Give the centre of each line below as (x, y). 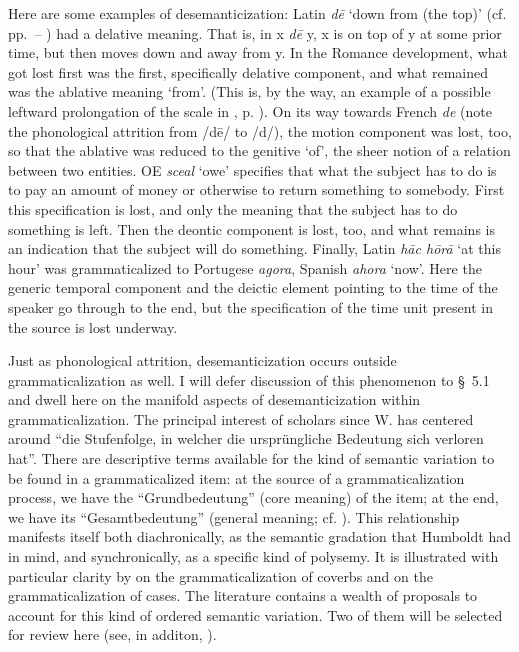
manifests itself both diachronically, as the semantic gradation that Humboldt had (259, 536)
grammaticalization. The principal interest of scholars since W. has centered (241, 418)
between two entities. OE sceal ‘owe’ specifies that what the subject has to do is (252, 169)
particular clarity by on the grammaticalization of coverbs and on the (220, 575)
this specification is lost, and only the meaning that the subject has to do (233, 208)
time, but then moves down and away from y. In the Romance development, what (258, 52)
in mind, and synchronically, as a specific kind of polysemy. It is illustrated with (253, 556)
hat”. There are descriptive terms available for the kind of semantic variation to (251, 458)
